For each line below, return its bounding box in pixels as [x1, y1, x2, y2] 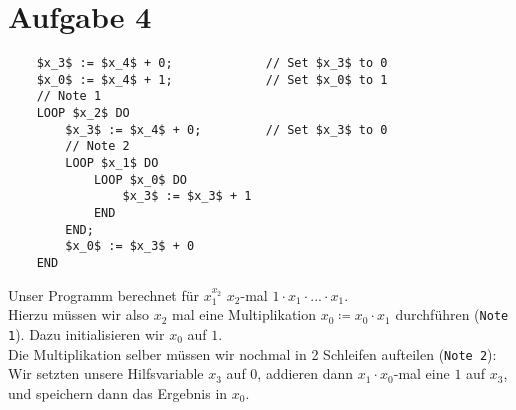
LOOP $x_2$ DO [36, 106, 130, 121]
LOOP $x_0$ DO [93, 172, 187, 187]
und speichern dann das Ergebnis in [8, 382, 228, 403]
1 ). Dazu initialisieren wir [8, 323, 165, 344]
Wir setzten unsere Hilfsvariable [8, 363, 204, 384]
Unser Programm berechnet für [8, 284, 200, 305]
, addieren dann [257, 363, 354, 384]
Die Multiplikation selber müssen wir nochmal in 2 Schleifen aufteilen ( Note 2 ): [8, 343, 497, 364]
